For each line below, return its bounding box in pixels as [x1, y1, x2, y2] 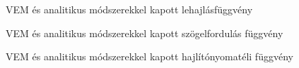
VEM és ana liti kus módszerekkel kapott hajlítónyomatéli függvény [6, 49, 293, 64]
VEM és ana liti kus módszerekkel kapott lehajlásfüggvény [6, 2, 253, 16]
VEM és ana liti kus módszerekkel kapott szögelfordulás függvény [6, 25, 283, 40]
